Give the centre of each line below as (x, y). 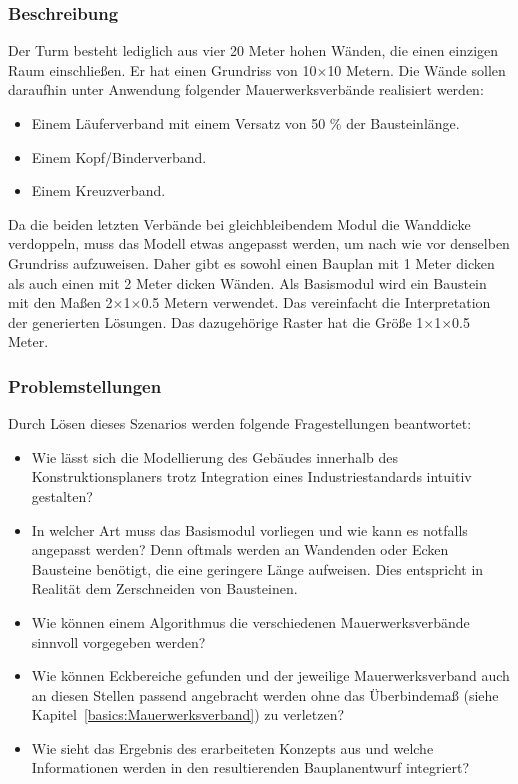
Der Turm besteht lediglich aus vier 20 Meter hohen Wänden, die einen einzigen (253, 50)
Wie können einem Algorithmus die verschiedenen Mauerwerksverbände (250, 621)
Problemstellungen (85, 385)
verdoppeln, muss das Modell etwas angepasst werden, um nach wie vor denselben (259, 243)
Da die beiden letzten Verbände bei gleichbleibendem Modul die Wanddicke (239, 223)
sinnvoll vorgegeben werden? (118, 641)
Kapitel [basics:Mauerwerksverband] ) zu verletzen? (188, 714)
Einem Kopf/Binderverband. (119, 156)
